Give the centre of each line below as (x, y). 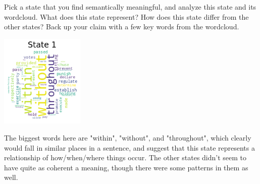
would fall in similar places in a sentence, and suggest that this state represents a (129, 147)
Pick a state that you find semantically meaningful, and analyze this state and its (130, 7)
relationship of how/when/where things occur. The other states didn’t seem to (125, 157)
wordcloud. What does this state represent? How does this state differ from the (126, 16)
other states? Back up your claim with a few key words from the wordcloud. (122, 27)
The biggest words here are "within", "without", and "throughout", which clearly (128, 137)
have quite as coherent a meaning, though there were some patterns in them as (126, 167)
